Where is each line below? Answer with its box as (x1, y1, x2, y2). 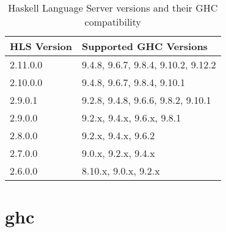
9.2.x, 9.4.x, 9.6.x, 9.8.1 (82, 111, 181, 125)
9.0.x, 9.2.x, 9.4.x (82, 146, 155, 160)
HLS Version (10, 39, 73, 53)
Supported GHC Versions (82, 39, 208, 53)
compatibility (84, 15, 142, 29)
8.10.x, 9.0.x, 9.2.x (82, 164, 160, 178)
